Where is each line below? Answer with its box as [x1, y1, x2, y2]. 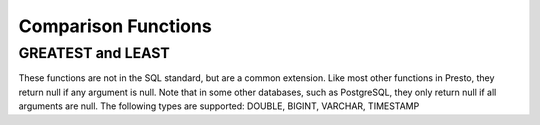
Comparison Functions [18, 15, 212, 37]
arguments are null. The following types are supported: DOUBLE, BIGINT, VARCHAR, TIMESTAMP [18, 100, 420, 112]
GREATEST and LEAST [18, 44, 170, 62]
